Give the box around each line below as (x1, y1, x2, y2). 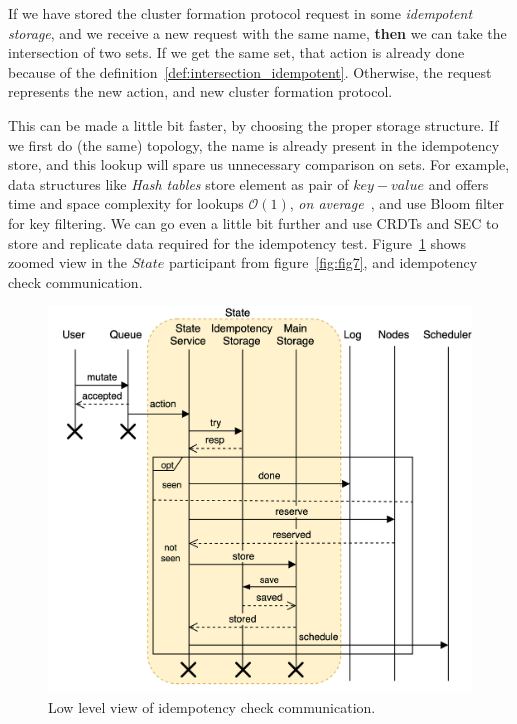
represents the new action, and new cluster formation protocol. (8, 81, 393, 102)
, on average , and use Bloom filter (289, 193, 504, 214)
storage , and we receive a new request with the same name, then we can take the (8, 22, 507, 43)
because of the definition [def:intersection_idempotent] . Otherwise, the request (8, 61, 492, 82)
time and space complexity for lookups (8, 193, 244, 214)
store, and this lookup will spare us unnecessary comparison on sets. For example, (8, 154, 510, 175)
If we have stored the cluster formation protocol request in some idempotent (8, 3, 473, 23)
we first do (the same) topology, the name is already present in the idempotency (8, 134, 500, 155)
